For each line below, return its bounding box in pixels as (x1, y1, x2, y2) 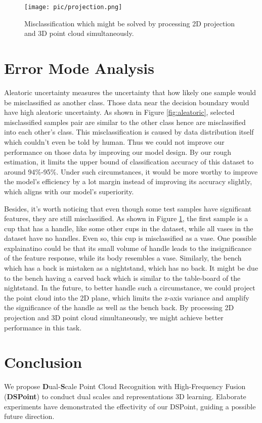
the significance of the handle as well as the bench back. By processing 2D (4, 302, 234, 313)
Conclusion (4, 352, 82, 372)
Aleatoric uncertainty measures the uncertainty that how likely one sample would (4, 87, 256, 97)
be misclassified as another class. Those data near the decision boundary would (4, 97, 249, 107)
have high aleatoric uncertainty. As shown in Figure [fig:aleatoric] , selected (4, 107, 235, 117)
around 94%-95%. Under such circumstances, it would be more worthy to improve (4, 166, 258, 177)
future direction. (4, 411, 55, 421)
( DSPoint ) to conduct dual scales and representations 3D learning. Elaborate (4, 391, 246, 401)
